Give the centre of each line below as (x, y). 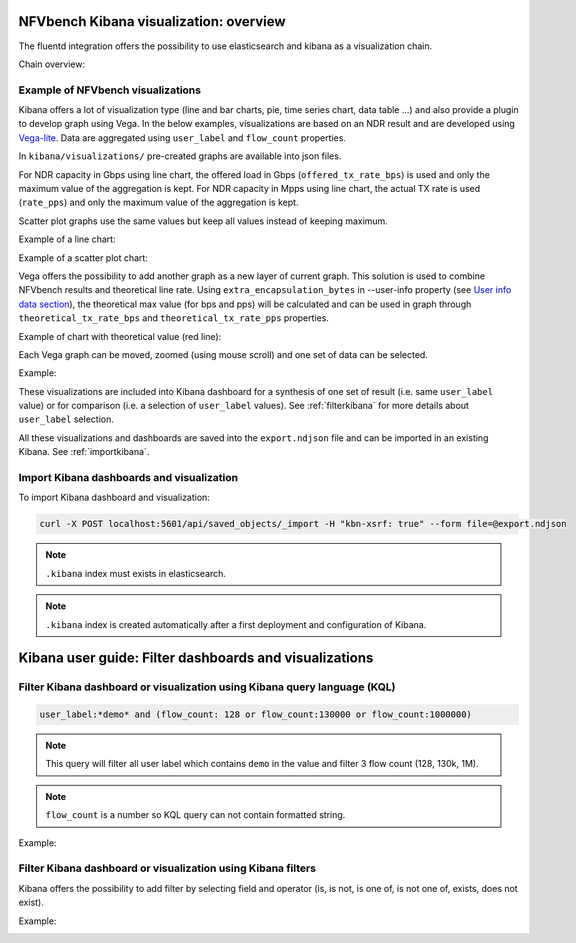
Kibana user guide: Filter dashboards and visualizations (196, 658)
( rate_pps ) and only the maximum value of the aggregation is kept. (158, 202)
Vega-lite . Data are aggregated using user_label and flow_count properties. (182, 137)
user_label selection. (66, 419)
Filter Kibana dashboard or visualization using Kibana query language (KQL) (207, 687)
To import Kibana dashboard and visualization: (114, 497)
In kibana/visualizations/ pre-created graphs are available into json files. (180, 156)
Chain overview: (51, 64)
